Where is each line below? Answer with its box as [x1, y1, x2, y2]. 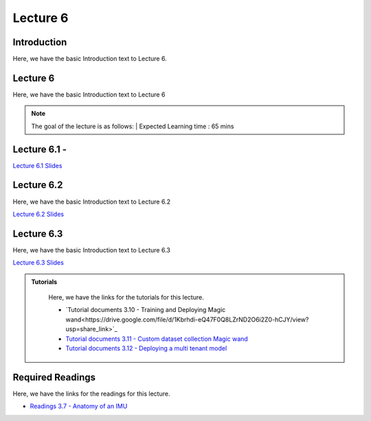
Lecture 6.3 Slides [12, 258, 65, 267]
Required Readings [12, 371, 96, 383]
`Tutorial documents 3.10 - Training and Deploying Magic [65, 306, 226, 314]
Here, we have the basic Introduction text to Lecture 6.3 [12, 245, 171, 254]
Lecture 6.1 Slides [12, 161, 63, 169]
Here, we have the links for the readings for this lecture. [12, 389, 170, 398]
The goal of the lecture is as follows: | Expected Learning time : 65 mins [31, 122, 234, 130]
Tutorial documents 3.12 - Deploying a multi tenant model [65, 344, 227, 352]
